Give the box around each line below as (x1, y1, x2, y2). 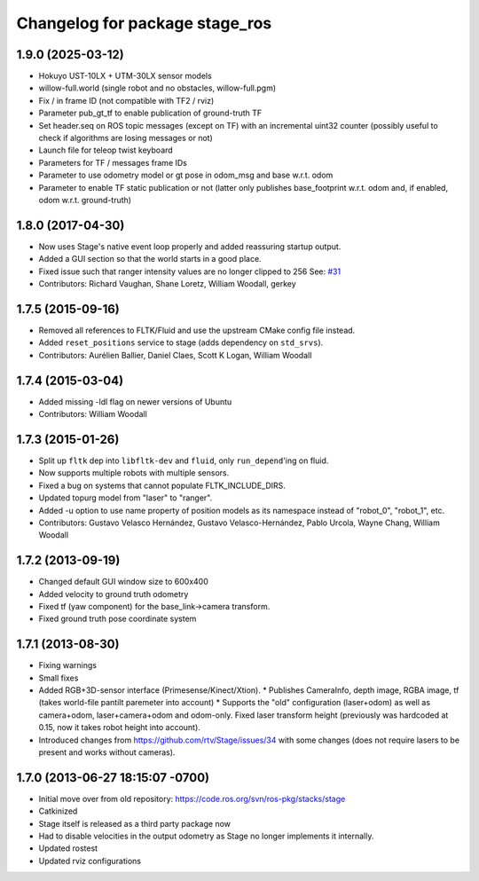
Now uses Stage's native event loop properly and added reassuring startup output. (38, 240, 342, 252)
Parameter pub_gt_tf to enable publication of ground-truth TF (38, 107, 263, 119)
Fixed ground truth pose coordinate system (38, 613, 197, 625)
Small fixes (38, 673, 79, 683)
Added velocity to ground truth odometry (38, 588, 189, 599)
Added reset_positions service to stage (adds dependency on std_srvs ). (38, 337, 324, 348)
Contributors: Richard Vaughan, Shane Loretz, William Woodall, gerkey (38, 279, 296, 289)
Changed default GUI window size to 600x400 (38, 577, 208, 587)
